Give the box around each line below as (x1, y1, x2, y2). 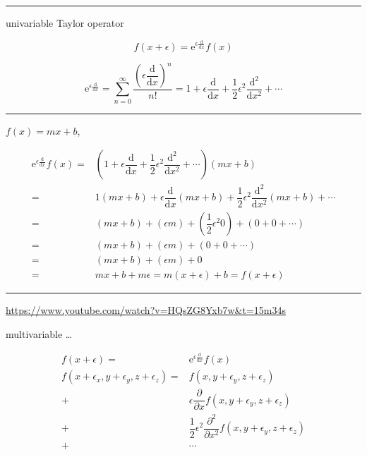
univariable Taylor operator (6, 16, 124, 30)
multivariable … (6, 326, 73, 341)
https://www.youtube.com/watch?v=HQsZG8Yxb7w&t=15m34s (6, 303, 287, 317)
